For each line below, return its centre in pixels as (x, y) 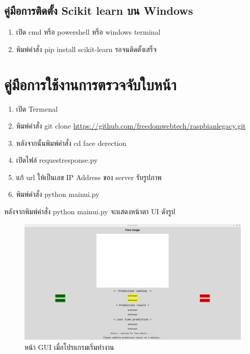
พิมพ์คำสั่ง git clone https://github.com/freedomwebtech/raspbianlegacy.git (131, 126)
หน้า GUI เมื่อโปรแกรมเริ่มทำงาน (69, 347)
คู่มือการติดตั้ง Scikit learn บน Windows (99, 10)
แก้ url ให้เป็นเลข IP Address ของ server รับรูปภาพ (89, 177)
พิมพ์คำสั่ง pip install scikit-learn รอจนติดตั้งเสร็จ (86, 49)
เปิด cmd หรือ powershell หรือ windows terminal (88, 32)
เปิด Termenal (37, 108)
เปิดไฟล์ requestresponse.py (57, 160)
